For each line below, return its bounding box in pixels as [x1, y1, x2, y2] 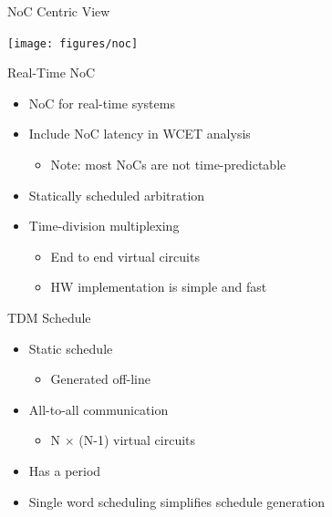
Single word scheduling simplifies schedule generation [28, 491, 326, 511]
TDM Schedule [7, 308, 91, 326]
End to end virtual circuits [50, 246, 200, 265]
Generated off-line [50, 369, 151, 388]
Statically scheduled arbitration [28, 185, 205, 204]
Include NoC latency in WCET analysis [28, 124, 251, 143]
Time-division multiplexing [28, 216, 180, 235]
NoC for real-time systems [28, 93, 175, 112]
